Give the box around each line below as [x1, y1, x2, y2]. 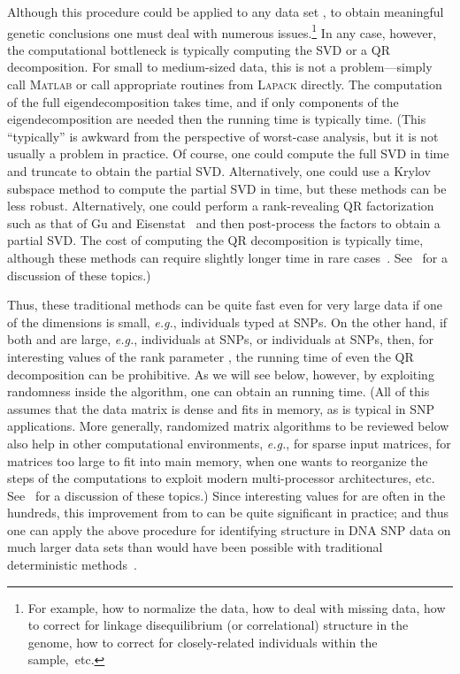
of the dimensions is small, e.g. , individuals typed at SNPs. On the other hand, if [7, 312, 448, 331]
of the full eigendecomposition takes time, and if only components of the [7, 92, 399, 111]
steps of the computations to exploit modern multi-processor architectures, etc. [7, 469, 435, 487]
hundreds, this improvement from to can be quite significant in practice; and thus [7, 503, 449, 522]
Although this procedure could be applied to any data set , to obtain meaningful [7, 3, 444, 20]
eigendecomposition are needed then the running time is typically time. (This [7, 110, 426, 128]
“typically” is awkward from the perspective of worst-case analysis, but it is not [7, 126, 439, 145]
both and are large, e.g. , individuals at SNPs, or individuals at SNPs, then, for [7, 330, 434, 348]
